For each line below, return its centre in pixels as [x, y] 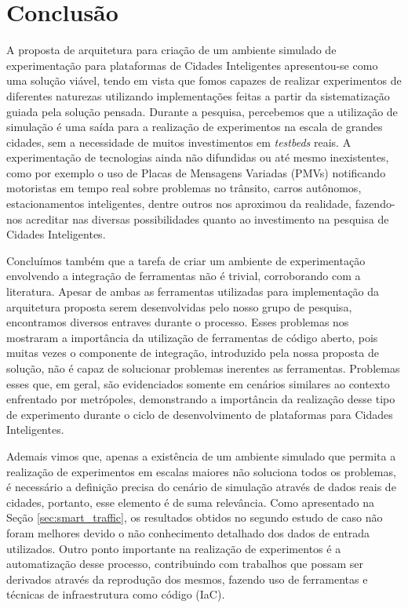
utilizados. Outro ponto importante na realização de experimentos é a [174, 548]
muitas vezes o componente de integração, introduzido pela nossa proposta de [193, 353]
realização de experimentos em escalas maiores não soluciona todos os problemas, [201, 471]
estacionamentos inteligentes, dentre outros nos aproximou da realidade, [179, 204]
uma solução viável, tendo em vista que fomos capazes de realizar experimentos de [204, 80]
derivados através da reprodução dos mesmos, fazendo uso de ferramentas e [187, 579]
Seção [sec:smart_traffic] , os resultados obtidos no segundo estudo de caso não [195, 517]
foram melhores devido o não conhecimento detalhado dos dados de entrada [188, 532]
